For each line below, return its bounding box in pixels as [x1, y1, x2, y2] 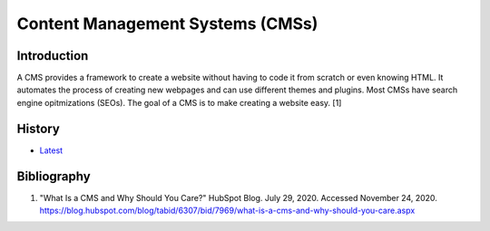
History [16, 120, 61, 136]
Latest [39, 145, 64, 156]
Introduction [16, 48, 89, 63]
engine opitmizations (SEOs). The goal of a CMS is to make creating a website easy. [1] [16, 97, 342, 108]
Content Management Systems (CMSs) [16, 14, 318, 34]
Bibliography [16, 168, 91, 184]
